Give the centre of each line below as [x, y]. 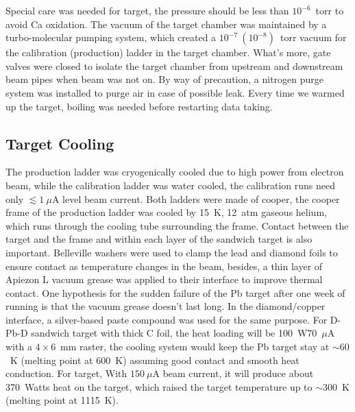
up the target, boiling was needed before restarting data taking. [139, 106]
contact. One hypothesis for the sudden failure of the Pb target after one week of [175, 292]
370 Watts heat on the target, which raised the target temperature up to [159, 386]
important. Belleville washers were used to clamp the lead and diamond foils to [172, 252]
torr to [330, 10]
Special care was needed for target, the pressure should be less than [147, 10]
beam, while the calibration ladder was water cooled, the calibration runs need [171, 185]
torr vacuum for [313, 37]
